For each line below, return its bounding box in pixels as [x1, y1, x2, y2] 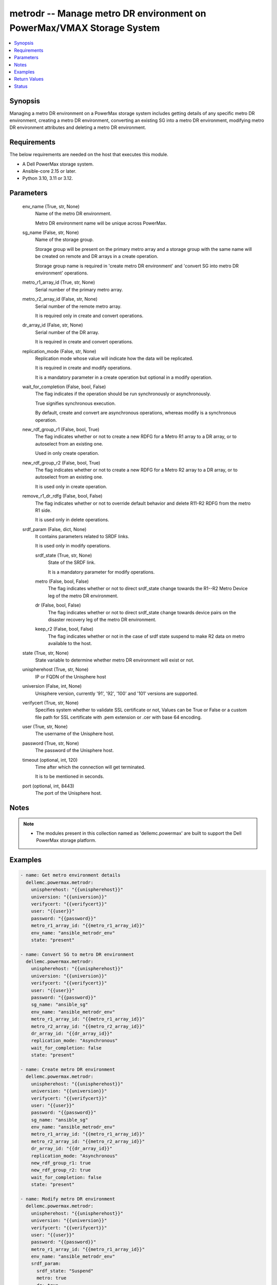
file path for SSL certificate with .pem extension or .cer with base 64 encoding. [35, 714, 202, 720]
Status [14, 83, 28, 89]
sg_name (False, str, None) [22, 229, 79, 236]
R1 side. [35, 507, 52, 513]
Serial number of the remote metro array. [35, 303, 122, 309]
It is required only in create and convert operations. [35, 313, 144, 319]
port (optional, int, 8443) [22, 783, 74, 789]
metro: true [36, 1275, 67, 1281]
